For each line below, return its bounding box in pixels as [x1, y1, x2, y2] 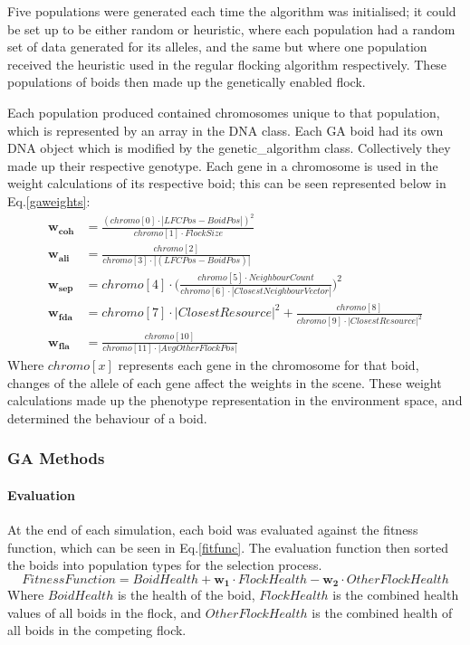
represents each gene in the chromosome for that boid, [118, 356, 419, 374]
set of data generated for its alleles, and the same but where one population [7, 37, 427, 56]
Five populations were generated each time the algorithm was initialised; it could [7, 2, 456, 20]
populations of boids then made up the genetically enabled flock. [7, 72, 366, 91]
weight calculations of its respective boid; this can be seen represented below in [7, 174, 446, 193]
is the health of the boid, [117, 585, 255, 604]
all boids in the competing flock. [7, 621, 187, 640]
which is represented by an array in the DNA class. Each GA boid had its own [7, 120, 444, 139]
